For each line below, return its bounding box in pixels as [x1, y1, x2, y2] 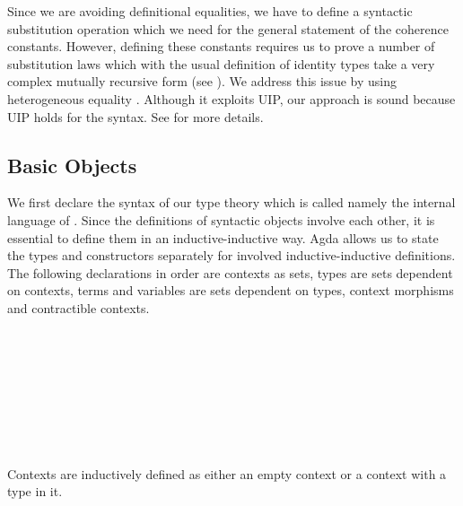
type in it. [7, 482, 63, 501]
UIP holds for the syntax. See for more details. [7, 107, 264, 126]
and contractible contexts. [7, 298, 150, 317]
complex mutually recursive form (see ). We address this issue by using [7, 72, 397, 91]
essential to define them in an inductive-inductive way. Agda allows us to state [7, 228, 439, 247]
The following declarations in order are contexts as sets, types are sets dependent [7, 263, 453, 282]
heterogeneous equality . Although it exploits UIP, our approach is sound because [7, 89, 456, 108]
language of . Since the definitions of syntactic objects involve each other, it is [7, 210, 435, 229]
